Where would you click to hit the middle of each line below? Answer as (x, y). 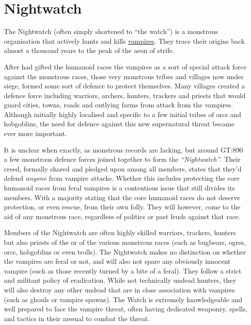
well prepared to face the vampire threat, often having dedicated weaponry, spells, (126, 309)
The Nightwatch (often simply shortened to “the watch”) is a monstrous (111, 31)
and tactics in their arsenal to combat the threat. (77, 318)
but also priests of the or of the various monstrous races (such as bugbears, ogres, (125, 242)
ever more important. (36, 133)
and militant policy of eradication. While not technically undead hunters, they (120, 280)
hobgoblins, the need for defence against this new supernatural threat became (119, 124)
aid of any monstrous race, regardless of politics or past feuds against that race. (122, 216)
